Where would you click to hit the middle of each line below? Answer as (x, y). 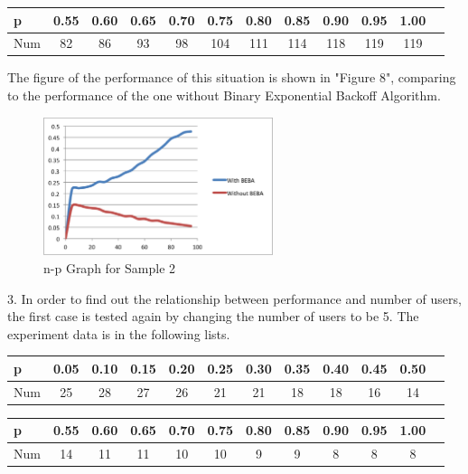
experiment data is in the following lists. (119, 333)
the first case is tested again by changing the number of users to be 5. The (213, 316)
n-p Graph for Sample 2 (110, 268)
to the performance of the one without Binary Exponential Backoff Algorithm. (224, 95)
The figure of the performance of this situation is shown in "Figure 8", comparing (232, 77)
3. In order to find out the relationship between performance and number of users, (234, 298)
